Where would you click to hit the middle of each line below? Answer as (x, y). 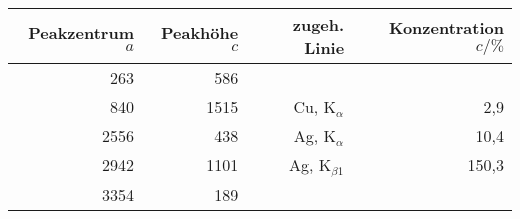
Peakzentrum (81, 32)
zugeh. (318, 24)
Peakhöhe (199, 32)
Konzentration (446, 27)
